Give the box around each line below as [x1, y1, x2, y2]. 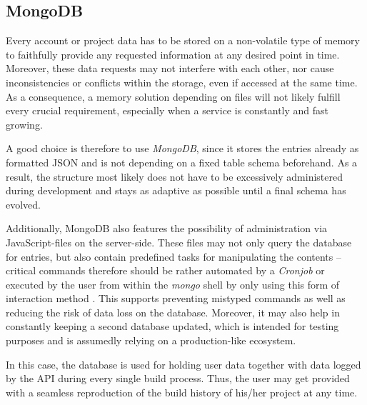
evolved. [6, 196, 41, 211]
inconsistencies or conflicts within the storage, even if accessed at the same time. [6, 74, 358, 89]
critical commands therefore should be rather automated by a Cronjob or [6, 263, 325, 278]
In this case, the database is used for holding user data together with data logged [6, 356, 361, 371]
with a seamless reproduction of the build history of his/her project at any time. [6, 384, 358, 399]
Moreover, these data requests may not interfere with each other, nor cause [6, 61, 334, 76]
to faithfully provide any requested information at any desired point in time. [6, 46, 340, 61]
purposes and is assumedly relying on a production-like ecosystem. [6, 333, 296, 348]
